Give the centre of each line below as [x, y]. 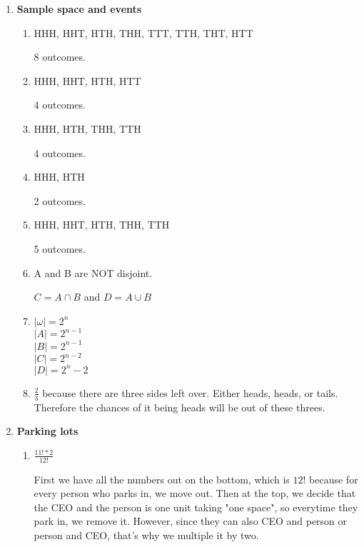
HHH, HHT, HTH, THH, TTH [102, 225]
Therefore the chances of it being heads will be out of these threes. [180, 407]
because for [334, 479]
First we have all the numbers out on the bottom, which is [162, 479]
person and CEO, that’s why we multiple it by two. [146, 535]
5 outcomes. [60, 248]
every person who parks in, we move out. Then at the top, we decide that [195, 493]
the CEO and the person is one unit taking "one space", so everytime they [196, 507]
